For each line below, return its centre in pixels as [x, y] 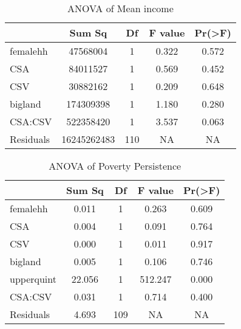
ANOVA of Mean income [120, 8]
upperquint [33, 279]
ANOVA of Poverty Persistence [115, 166]
